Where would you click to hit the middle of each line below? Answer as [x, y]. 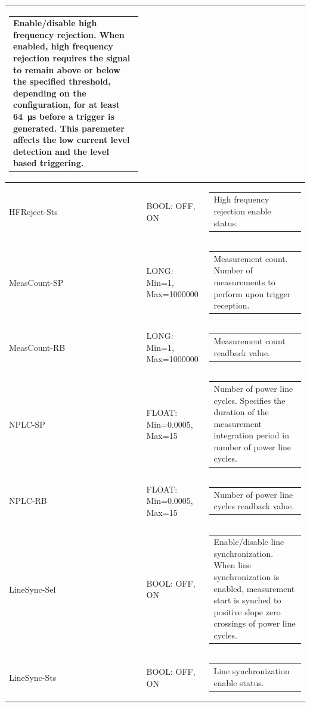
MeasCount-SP [36, 282]
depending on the [50, 93]
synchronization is [247, 577]
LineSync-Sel [32, 589]
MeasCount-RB [37, 347]
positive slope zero [247, 611]
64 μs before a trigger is [64, 116]
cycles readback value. [254, 506]
